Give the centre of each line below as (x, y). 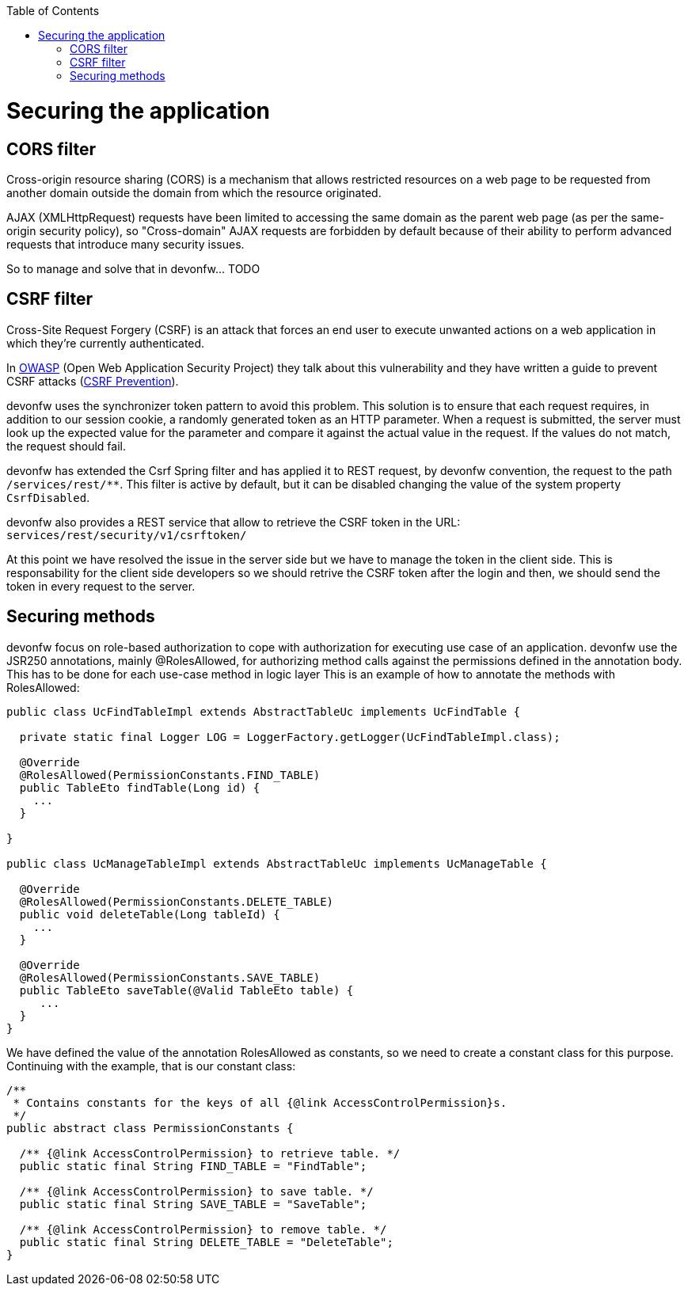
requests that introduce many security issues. (125, 244)
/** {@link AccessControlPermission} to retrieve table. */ (210, 1153)
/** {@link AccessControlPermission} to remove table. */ (203, 1229)
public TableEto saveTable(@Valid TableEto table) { (186, 990)
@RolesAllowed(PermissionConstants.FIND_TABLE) (170, 775)
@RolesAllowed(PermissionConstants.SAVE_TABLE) (170, 977)
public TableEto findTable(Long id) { (140, 787)
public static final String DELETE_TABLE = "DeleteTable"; (206, 1242)
